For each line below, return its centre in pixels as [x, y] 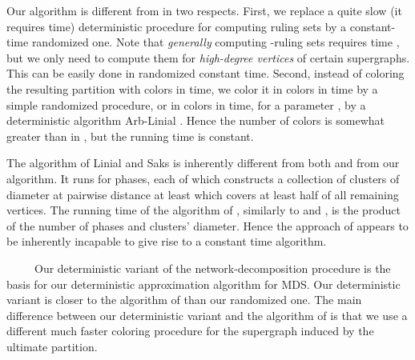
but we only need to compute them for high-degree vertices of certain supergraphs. [208, 57]
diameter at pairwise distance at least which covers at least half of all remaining [203, 194]
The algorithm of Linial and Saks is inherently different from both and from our [203, 163]
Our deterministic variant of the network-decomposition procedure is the [212, 268]
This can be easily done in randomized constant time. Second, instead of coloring [205, 73]
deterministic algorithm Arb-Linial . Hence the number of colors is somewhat [196, 120]
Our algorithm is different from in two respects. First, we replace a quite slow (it [204, 10]
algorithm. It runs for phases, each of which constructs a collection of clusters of [203, 178]
